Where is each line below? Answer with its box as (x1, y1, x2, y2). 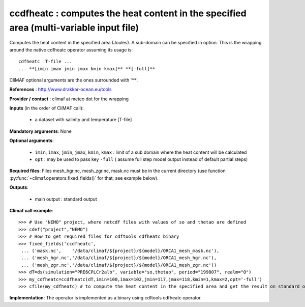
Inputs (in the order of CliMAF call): (9, 105, 84, 111)
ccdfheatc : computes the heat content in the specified (9, 8, 247, 19)
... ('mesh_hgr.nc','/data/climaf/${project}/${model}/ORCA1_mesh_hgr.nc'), (21, 255, 217, 261)
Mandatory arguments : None (9, 128, 72, 134)
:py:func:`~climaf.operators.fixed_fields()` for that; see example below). (9, 175, 159, 181)
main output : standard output (35, 196, 98, 202)
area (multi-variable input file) (9, 22, 139, 33)
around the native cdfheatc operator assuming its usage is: (9, 46, 133, 53)
